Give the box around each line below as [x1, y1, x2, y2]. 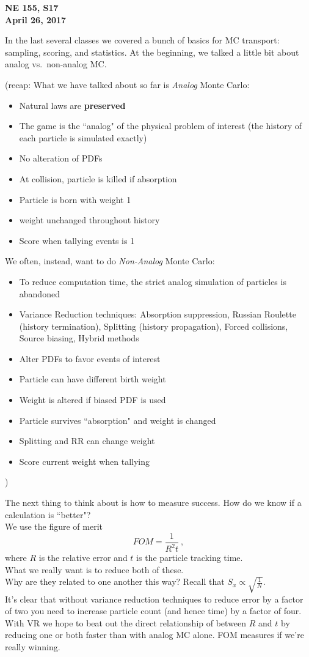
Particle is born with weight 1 [19, 193, 131, 206]
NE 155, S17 [5, 1, 59, 13]
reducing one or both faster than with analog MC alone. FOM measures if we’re [5, 628, 304, 641]
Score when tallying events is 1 [19, 234, 135, 247]
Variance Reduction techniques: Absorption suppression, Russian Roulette [19, 308, 296, 321]
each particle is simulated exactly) [19, 131, 147, 144]
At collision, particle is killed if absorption [19, 172, 177, 185]
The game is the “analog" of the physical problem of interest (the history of [19, 119, 302, 132]
